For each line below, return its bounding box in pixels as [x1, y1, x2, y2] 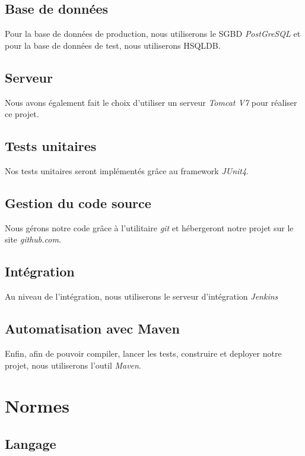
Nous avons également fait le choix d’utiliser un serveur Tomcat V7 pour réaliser [5, 96, 297, 108]
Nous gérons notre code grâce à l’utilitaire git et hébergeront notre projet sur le [5, 221, 294, 234]
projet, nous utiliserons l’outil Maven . [5, 358, 141, 371]
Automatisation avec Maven [5, 319, 180, 338]
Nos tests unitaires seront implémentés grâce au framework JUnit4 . [5, 164, 249, 177]
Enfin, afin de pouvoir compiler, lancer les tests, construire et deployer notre [5, 347, 282, 359]
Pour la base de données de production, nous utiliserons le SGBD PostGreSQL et [5, 27, 301, 40]
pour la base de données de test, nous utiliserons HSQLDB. [5, 39, 221, 51]
